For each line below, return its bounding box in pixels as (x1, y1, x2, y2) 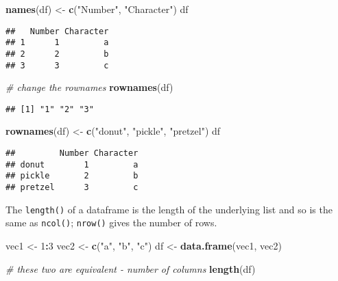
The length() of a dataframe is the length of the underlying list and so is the (5, 202, 333, 216)
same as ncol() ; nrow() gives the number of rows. (5, 215, 217, 230)
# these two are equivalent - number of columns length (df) (5, 261, 256, 276)
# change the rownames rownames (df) (5, 80, 173, 94)
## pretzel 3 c (5, 183, 138, 193)
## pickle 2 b (5, 171, 138, 181)
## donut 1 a (5, 159, 138, 170)
